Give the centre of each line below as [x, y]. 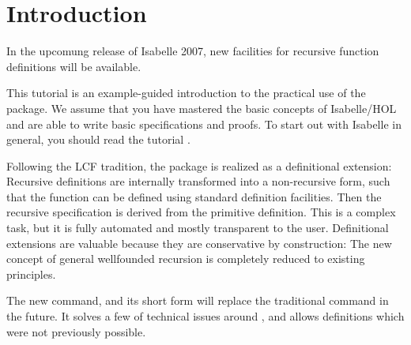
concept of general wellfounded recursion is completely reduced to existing [186, 259]
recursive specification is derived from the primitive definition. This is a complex [201, 212]
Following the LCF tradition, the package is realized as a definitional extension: [199, 165]
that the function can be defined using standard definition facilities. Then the [194, 196]
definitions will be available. [74, 66]
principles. [31, 274]
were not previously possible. [76, 331]
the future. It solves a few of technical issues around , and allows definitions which [205, 316]
